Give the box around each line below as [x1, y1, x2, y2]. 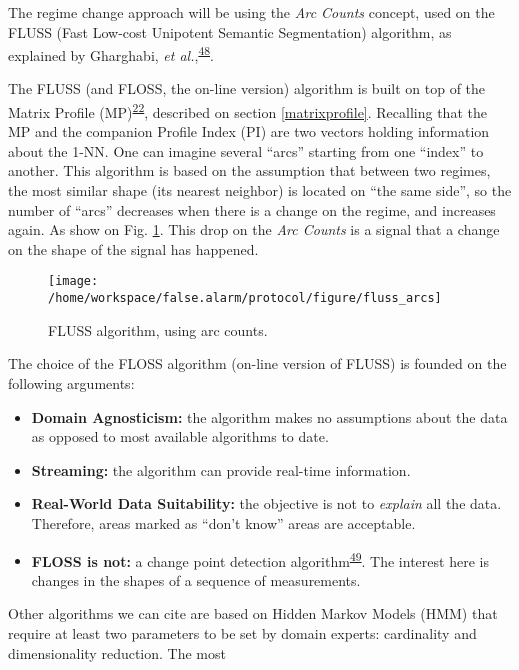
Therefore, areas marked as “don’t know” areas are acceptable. [31, 512, 416, 533]
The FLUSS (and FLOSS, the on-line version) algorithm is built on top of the [8, 78, 486, 99]
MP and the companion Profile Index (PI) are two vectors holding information [8, 121, 490, 142]
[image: [48, 274, 99, 289]
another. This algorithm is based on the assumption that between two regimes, [8, 160, 491, 181]
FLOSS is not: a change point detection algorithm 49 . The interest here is [31, 547, 489, 571]
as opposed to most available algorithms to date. [31, 426, 329, 447]
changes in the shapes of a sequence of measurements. [31, 569, 361, 590]
